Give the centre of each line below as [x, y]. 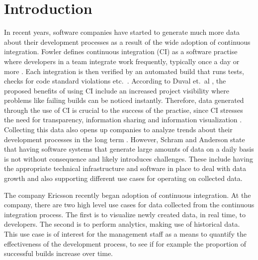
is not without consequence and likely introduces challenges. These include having [129, 158]
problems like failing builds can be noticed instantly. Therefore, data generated [124, 100]
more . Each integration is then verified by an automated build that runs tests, [124, 71]
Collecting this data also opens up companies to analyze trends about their [118, 130]
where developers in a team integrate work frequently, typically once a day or [122, 61]
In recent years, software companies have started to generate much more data [122, 32]
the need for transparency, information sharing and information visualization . [123, 120]
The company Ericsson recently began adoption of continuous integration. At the [128, 195]
